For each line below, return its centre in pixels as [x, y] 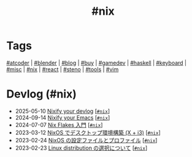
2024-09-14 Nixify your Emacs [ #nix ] [63, 117]
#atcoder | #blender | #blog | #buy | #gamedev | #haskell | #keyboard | [97, 63]
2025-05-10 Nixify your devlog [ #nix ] [63, 111]
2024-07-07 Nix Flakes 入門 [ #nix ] [59, 124]
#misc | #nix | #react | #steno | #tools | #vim [63, 69]
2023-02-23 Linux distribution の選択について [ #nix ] [81, 148]
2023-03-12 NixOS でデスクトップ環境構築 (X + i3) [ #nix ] [88, 132]
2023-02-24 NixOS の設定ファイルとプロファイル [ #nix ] [86, 140]
